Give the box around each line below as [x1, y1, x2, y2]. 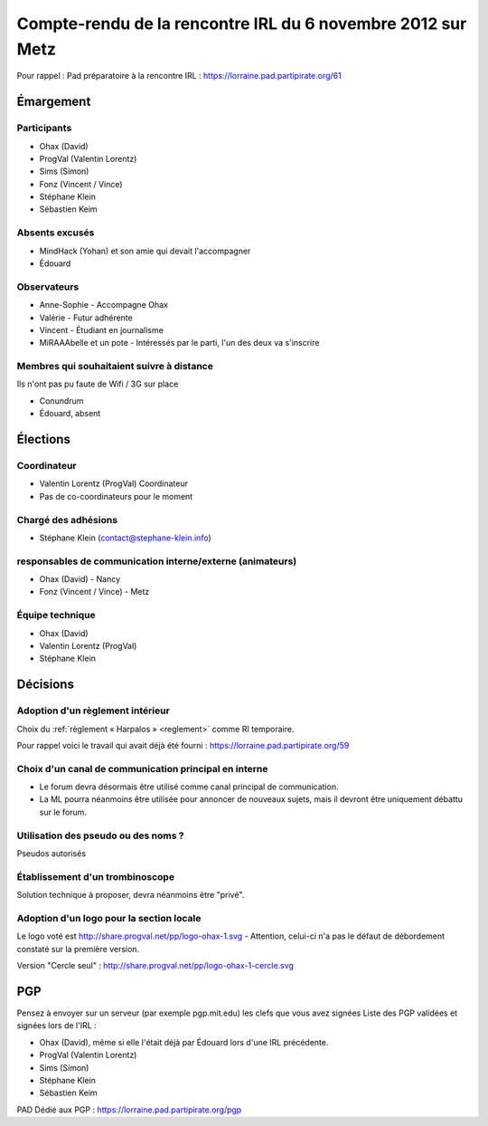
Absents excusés [16, 226, 95, 239]
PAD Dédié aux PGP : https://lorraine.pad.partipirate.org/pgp [16, 1104, 242, 1115]
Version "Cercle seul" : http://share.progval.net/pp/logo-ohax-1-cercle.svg [16, 960, 294, 971]
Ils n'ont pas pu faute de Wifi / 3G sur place [16, 378, 179, 389]
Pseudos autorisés [16, 847, 86, 859]
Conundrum [39, 395, 84, 406]
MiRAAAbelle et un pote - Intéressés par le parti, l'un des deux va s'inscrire [39, 338, 320, 348]
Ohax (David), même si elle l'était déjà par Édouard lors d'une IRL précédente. [39, 1036, 329, 1047]
